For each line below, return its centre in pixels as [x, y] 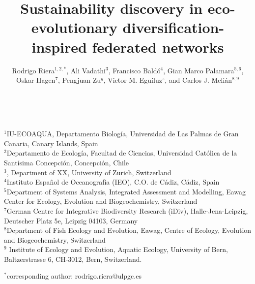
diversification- [173, 27]
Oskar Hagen [36, 80]
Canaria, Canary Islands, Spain [51, 143]
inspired [59, 47]
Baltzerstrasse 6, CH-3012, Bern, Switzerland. [73, 259]
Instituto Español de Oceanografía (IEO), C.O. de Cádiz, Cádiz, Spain [113, 182]
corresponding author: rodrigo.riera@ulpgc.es [74, 275]
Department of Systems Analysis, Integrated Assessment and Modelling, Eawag [126, 191]
